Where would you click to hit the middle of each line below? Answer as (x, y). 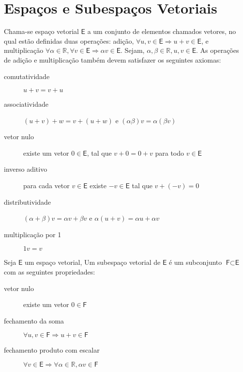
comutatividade (27, 76)
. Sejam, (133, 50)
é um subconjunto (195, 262)
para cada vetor (46, 186)
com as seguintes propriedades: (50, 272)
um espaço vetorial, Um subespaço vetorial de (92, 262)
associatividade (26, 104)
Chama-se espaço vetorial (41, 31)
